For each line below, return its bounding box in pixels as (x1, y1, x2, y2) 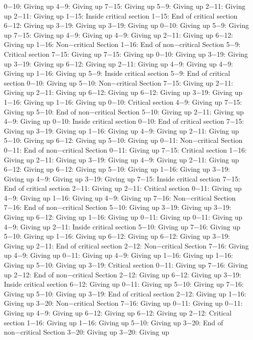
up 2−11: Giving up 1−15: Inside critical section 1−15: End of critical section (4, 10, 238, 21)
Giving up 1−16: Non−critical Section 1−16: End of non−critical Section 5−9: (4, 39, 241, 49)
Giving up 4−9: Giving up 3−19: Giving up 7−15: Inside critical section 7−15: (4, 173, 240, 183)
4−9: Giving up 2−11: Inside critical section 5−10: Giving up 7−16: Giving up (4, 221, 240, 231)
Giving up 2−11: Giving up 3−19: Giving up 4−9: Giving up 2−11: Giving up (4, 154, 239, 164)
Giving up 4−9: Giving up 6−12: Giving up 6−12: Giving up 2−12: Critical (4, 308, 232, 317)
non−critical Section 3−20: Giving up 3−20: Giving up (4, 327, 170, 337)
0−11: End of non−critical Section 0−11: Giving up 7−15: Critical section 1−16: (4, 144, 247, 155)
